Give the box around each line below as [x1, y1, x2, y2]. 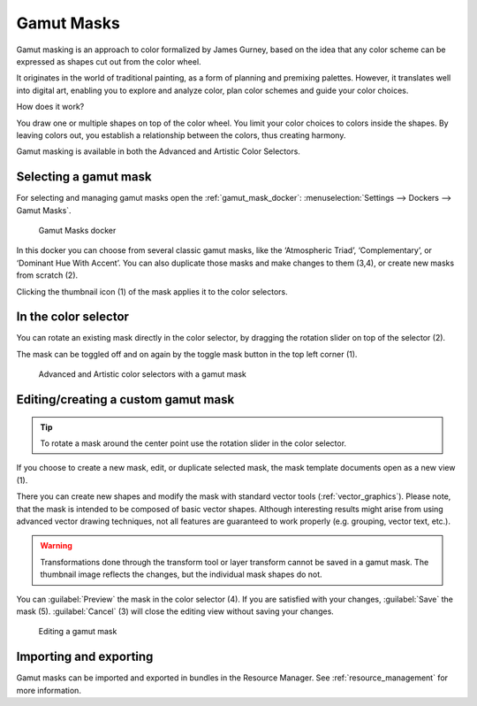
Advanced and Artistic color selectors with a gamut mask [38, 369, 247, 380]
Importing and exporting [16, 649, 154, 664]
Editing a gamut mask [38, 626, 117, 637]
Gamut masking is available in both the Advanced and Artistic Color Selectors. [16, 146, 300, 157]
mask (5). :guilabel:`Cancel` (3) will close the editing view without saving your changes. [16, 606, 335, 617]
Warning [40, 541, 72, 551]
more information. [16, 685, 81, 695]
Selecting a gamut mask [16, 169, 152, 185]
